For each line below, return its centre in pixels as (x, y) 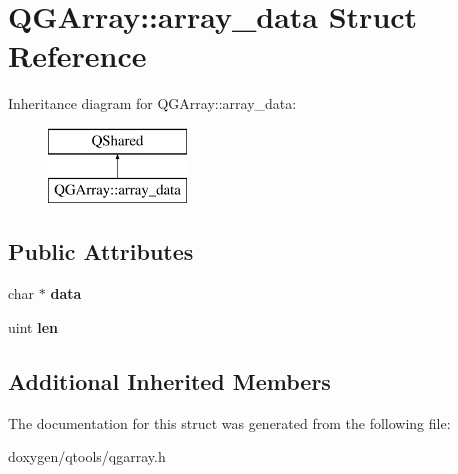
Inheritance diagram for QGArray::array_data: (152, 103)
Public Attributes (101, 251)
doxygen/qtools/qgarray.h (87, 456)
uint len (33, 326)
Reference (77, 55)
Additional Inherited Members (169, 380)
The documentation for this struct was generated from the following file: (229, 422)
